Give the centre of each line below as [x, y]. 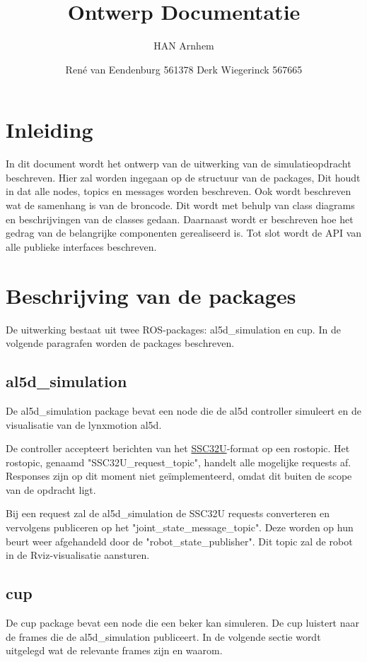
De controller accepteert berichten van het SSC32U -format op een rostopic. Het [178, 448]
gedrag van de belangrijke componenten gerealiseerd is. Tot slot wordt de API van [184, 233]
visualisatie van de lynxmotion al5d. [84, 424]
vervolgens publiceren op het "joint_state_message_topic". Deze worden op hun [180, 527]
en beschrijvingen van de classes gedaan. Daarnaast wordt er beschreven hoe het [180, 219]
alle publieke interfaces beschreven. [81, 246]
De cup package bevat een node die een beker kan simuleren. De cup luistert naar [182, 623]
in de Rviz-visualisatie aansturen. [78, 555]
